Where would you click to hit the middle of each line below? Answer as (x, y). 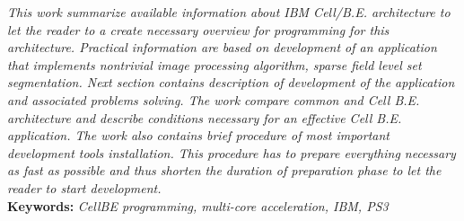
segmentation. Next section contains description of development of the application (231, 82)
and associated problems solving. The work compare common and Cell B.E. (214, 99)
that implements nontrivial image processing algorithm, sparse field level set (214, 64)
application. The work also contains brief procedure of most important (199, 135)
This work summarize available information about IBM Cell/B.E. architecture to (229, 12)
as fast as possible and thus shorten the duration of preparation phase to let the (224, 170)
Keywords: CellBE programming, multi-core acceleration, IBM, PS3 (198, 205)
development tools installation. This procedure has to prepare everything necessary (232, 152)
